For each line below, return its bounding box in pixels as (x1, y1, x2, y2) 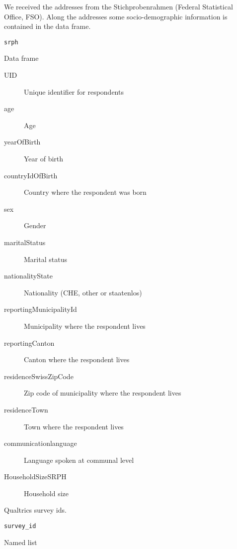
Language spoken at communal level (24, 454, 134, 465)
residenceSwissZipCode (4, 371, 74, 381)
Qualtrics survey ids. (4, 505, 67, 515)
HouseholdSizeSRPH (4, 471, 67, 482)
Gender (24, 220, 46, 231)
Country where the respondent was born (24, 187, 147, 197)
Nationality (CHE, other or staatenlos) (24, 287, 142, 297)
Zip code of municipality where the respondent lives (24, 388, 181, 398)
